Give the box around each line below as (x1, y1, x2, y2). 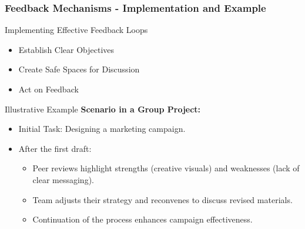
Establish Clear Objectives (18, 43, 115, 55)
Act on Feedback (18, 83, 79, 95)
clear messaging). (32, 173, 94, 185)
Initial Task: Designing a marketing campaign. (18, 122, 186, 135)
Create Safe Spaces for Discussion (18, 63, 140, 75)
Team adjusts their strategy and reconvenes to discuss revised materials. (32, 193, 293, 205)
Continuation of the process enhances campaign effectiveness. (32, 213, 253, 225)
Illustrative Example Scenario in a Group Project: (5, 102, 201, 115)
